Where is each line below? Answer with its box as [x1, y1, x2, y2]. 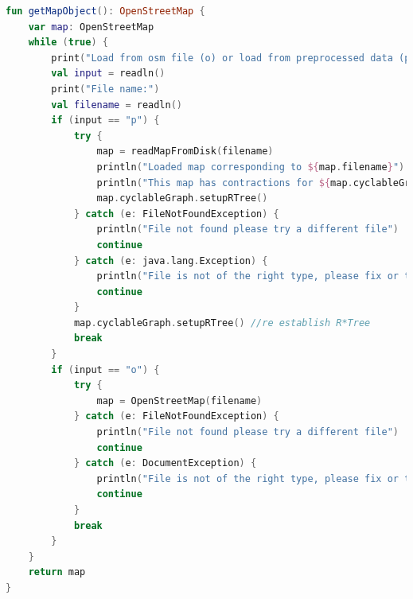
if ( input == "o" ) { [51, 364, 160, 375]
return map [28, 566, 86, 578]
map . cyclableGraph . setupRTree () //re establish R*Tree [73, 317, 371, 329]
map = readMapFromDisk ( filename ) [96, 146, 274, 158]
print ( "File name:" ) [51, 83, 160, 95]
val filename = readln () [51, 99, 183, 111]
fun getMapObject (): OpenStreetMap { [6, 6, 205, 17]
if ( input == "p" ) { [51, 115, 160, 126]
